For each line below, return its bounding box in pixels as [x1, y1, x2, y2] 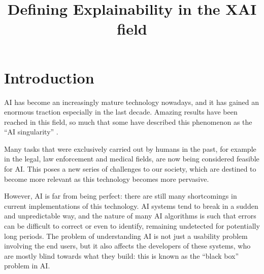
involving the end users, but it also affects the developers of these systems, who [4, 240, 251, 251]
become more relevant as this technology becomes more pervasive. [4, 173, 209, 184]
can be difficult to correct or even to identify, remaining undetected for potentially [4, 221, 260, 231]
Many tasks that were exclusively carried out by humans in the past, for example [4, 143, 256, 154]
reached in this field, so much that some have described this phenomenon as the [4, 116, 252, 127]
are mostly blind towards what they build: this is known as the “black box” [4, 250, 239, 261]
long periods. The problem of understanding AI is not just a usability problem [4, 230, 248, 241]
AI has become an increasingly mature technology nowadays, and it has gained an [4, 96, 259, 107]
